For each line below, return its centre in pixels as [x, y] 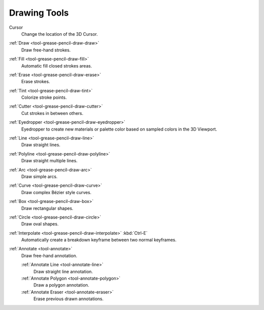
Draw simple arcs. [40, 177]
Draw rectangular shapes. [47, 208]
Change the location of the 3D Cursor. [59, 34]
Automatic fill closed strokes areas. [57, 66]
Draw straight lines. [41, 145]
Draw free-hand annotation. [49, 255]
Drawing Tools [39, 13]
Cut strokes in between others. [52, 113]
